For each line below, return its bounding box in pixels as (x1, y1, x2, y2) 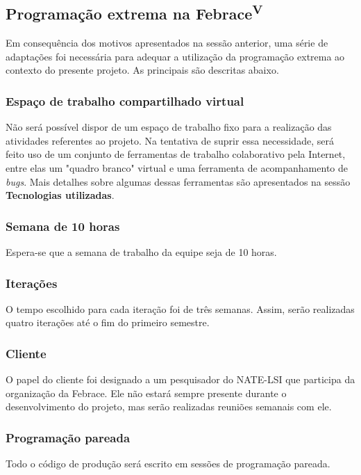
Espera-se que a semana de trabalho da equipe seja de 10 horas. (6, 244, 277, 259)
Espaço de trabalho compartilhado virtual (6, 92, 244, 109)
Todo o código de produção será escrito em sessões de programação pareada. (6, 456, 330, 471)
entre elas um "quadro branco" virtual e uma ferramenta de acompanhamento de (6, 160, 348, 175)
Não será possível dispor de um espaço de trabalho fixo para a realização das (6, 120, 332, 134)
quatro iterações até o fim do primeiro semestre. (6, 315, 210, 330)
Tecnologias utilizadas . (6, 188, 115, 202)
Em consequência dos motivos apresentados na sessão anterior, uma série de (6, 35, 328, 50)
